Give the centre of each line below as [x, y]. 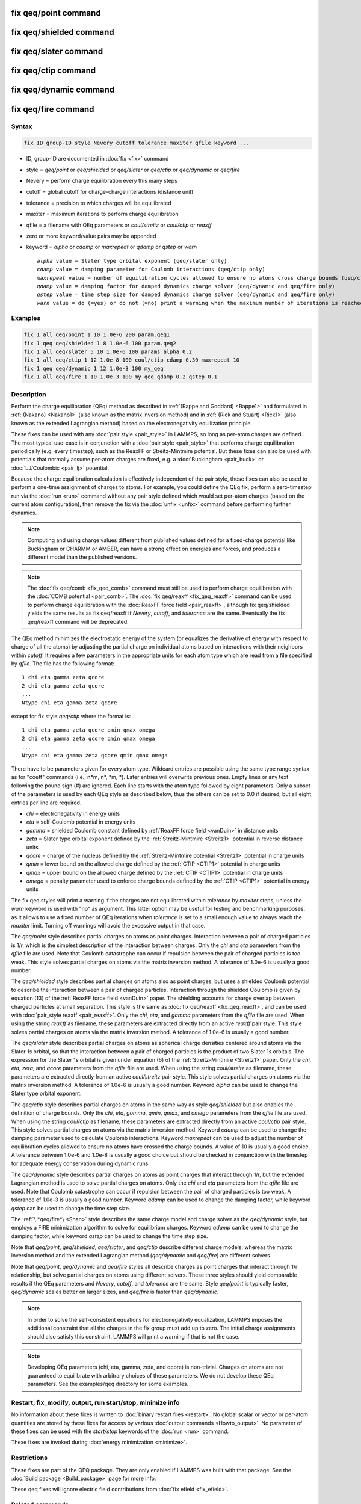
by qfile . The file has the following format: [63, 664]
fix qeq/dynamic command [63, 90]
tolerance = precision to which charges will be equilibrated [99, 203]
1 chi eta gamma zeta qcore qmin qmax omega [89, 730]
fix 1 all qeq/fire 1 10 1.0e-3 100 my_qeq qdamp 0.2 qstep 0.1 [121, 377]
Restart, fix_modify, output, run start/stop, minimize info [95, 1402]
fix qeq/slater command [57, 51]
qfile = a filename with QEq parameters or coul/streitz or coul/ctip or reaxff [119, 225]
